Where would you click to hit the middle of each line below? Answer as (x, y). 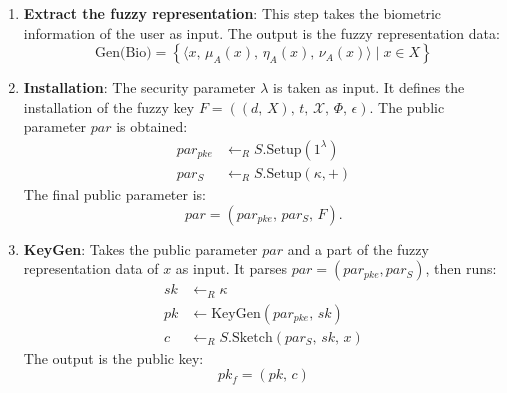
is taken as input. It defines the (369, 87)
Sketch (252, 337)
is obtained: (152, 126)
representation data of (91, 268)
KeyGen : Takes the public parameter (140, 248)
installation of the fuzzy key (109, 106)
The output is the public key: (113, 357)
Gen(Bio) (123, 53)
